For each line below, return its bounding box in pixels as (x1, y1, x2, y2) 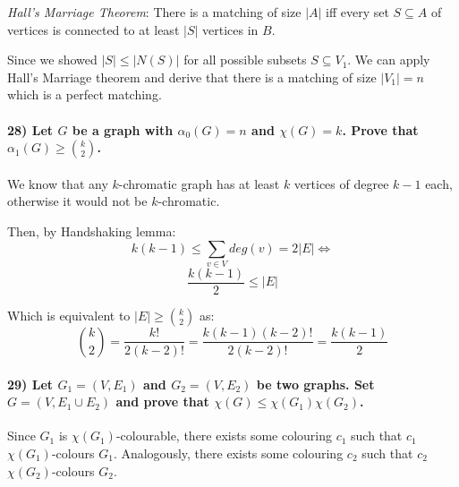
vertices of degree (293, 174, 389, 192)
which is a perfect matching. (7, 85, 162, 104)
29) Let (7, 374, 54, 393)
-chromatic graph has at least (118, 174, 280, 192)
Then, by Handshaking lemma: (7, 221, 176, 240)
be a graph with (72, 120, 174, 139)
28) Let (7, 120, 54, 139)
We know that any (7, 174, 108, 192)
